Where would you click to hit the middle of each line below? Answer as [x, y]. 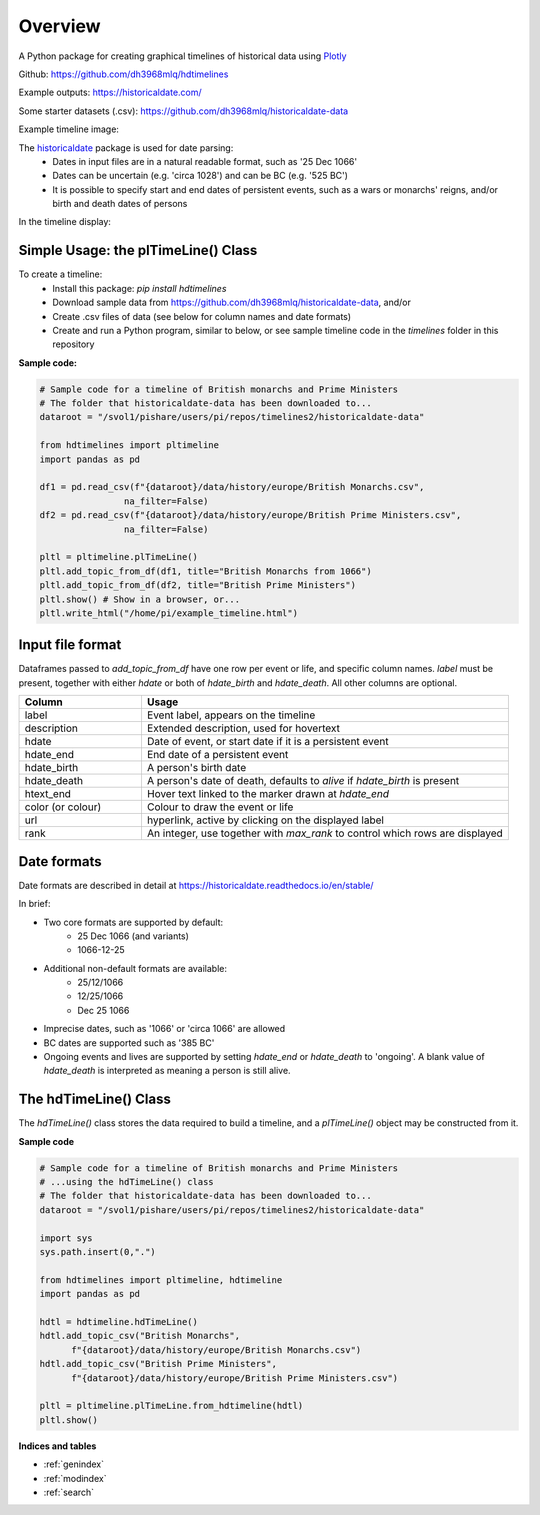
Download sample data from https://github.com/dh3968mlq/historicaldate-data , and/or [232, 302]
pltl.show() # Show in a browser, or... [139, 599]
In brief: [34, 904]
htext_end [48, 794]
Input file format [70, 645]
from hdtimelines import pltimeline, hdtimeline [161, 1279]
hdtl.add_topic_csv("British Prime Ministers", [158, 1364]
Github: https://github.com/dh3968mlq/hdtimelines [123, 74]
